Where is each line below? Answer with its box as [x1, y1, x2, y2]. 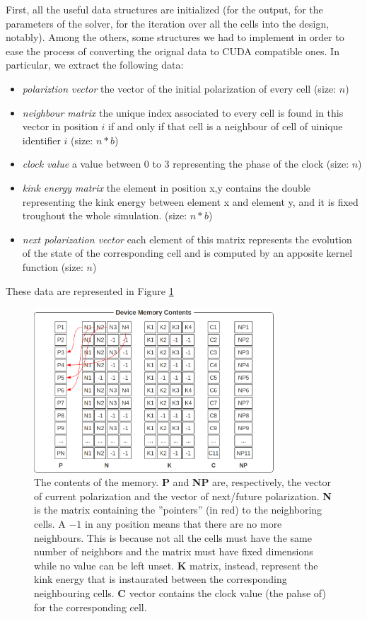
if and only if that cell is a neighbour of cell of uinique [108, 119, 343, 134]
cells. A [34, 516, 66, 531]
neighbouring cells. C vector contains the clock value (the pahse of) [34, 586, 326, 601]
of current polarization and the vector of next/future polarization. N [34, 488, 332, 503]
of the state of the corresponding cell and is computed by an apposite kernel [22, 245, 353, 260]
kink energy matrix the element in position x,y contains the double [22, 180, 311, 195]
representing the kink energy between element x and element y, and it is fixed [22, 194, 359, 209]
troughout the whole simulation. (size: [22, 208, 187, 223]
